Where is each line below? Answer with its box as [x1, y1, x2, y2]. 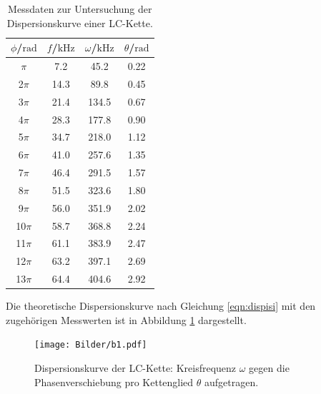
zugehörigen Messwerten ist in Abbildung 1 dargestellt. [6, 312, 247, 327]
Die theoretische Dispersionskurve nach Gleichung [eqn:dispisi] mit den [6, 298, 316, 313]
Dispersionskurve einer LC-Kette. [6, 15, 153, 30]
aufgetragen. [204, 374, 259, 389]
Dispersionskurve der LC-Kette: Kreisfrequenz [34, 360, 237, 375]
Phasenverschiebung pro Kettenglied [34, 374, 194, 389]
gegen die [249, 360, 290, 375]
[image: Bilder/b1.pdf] [34, 340, 147, 350]
